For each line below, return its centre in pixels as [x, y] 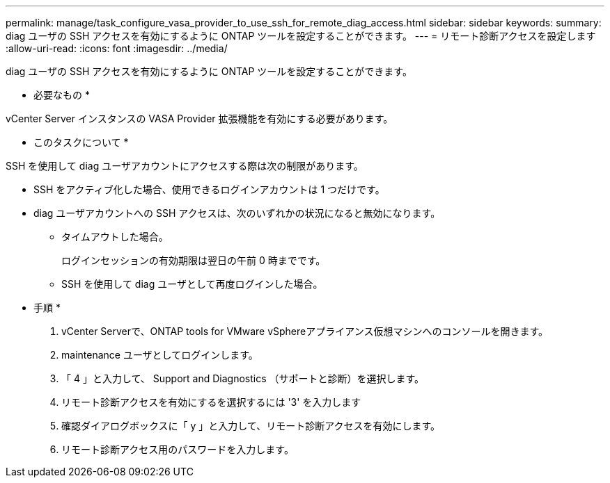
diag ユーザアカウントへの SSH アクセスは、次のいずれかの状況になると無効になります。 [237, 213]
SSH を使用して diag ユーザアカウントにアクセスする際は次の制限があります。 [185, 166]
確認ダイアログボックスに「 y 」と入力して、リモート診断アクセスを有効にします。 [251, 426]
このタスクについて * [81, 142]
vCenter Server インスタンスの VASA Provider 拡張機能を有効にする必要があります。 [200, 118]
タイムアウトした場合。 [115, 237]
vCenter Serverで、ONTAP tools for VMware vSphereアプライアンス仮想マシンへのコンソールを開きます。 [305, 331]
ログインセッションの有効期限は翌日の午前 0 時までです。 [194, 260]
